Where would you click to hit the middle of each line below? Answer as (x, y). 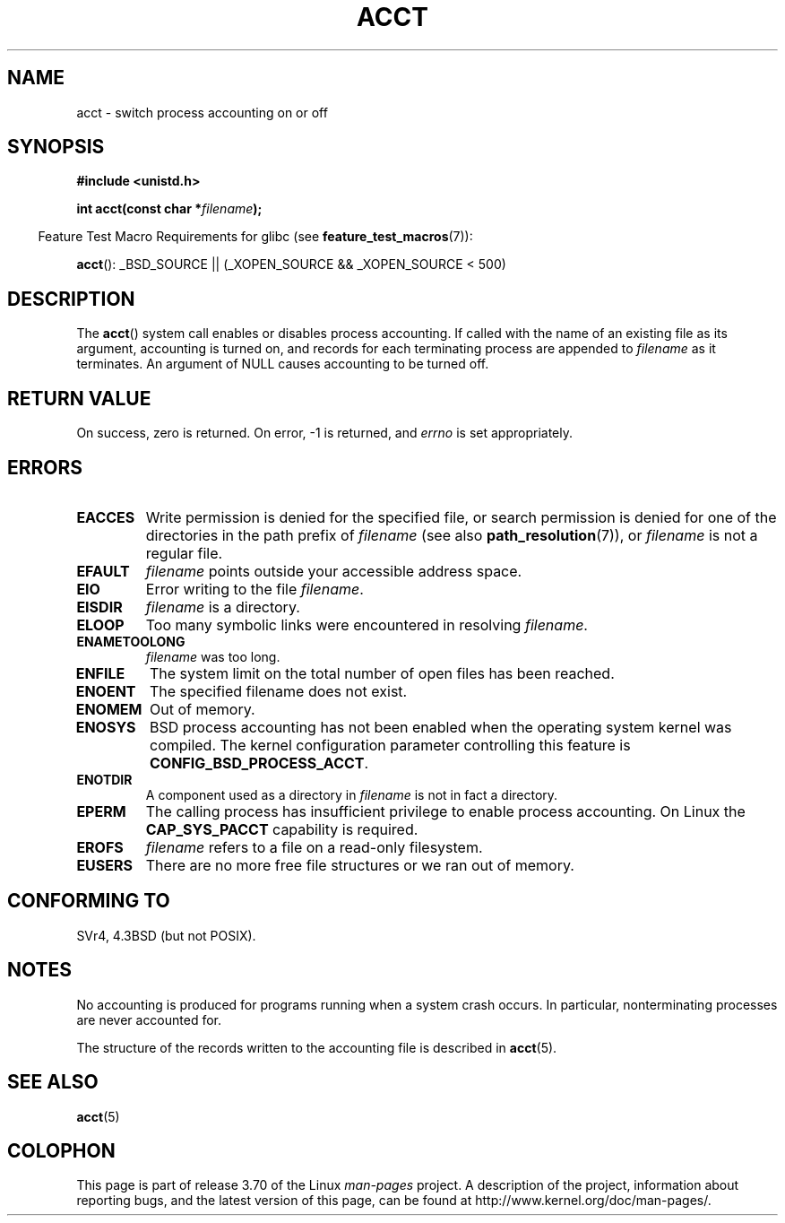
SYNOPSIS (56, 147)
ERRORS (45, 467)
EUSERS (104, 865)
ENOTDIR (104, 779)
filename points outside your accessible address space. (334, 571)
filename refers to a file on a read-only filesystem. (314, 847)
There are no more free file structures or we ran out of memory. (360, 865)
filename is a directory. (223, 607)
